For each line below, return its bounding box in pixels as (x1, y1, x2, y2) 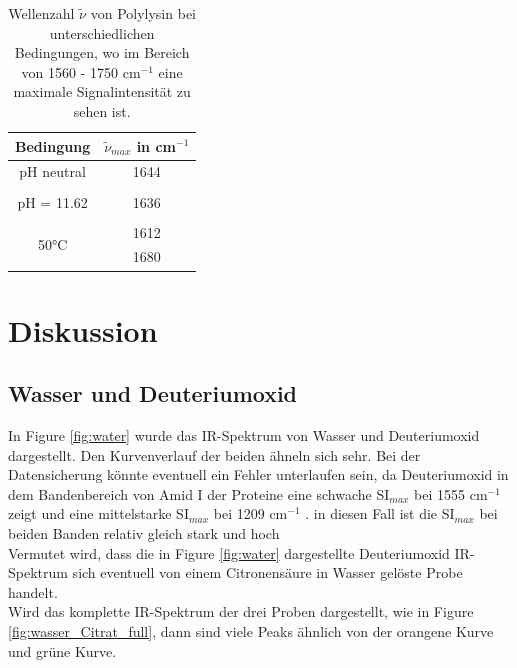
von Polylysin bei (90, 3, 196, 23)
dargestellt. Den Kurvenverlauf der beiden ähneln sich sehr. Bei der (8, 444, 421, 465)
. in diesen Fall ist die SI (305, 503, 455, 524)
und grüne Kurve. (8, 640, 117, 661)
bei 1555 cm (414, 483, 488, 504)
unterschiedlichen (49, 22, 155, 43)
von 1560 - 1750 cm (21, 61, 141, 82)
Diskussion (8, 309, 158, 350)
